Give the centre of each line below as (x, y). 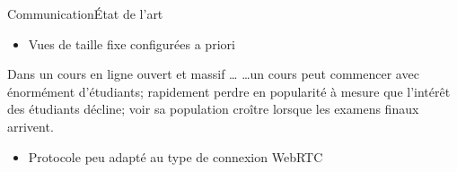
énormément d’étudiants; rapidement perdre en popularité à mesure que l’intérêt (229, 91)
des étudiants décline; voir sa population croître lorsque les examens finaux (213, 109)
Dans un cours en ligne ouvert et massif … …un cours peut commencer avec (213, 74)
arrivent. (31, 126)
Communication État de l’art (85, 13)
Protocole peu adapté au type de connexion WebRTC (176, 156)
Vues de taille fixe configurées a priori (132, 43)
